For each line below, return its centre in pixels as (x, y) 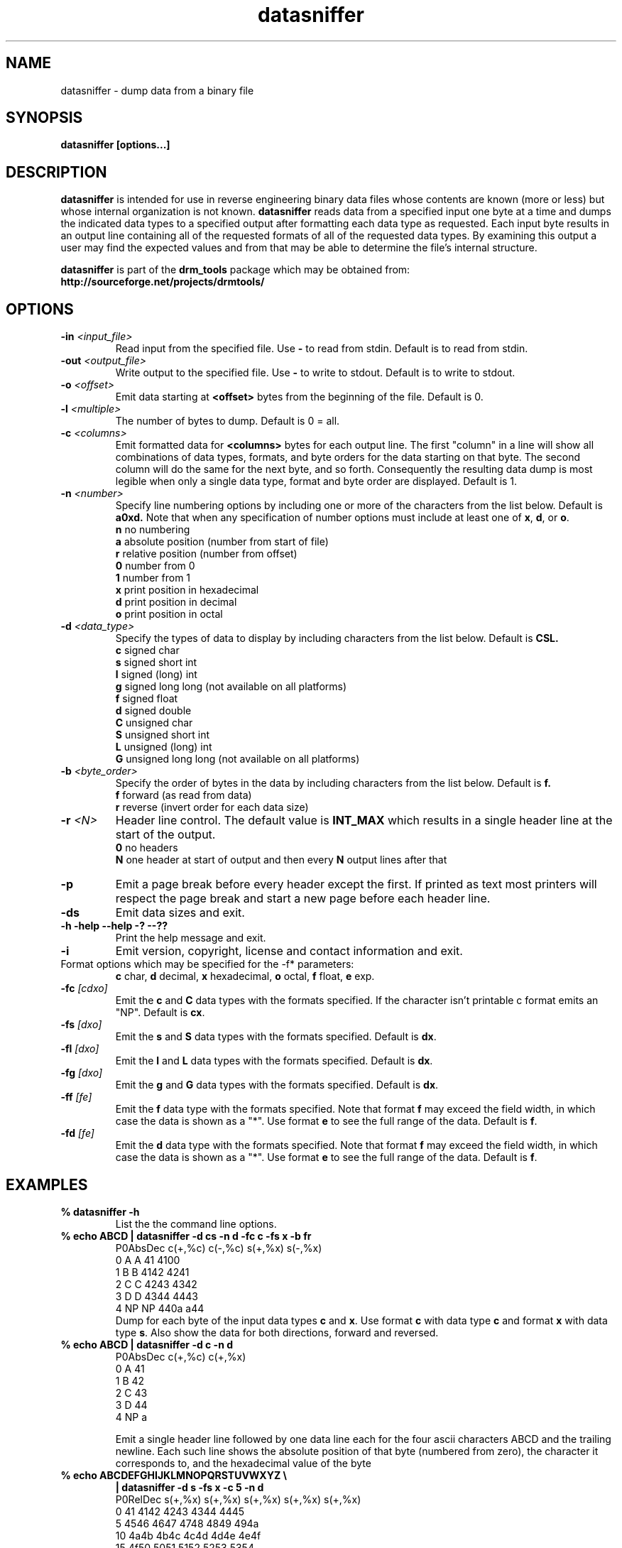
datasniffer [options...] (115, 145)
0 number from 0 (155, 566)
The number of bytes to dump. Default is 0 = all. (228, 421)
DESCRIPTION (56, 172)
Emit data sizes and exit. (180, 913)
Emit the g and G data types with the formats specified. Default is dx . (277, 1085)
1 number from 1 (153, 578)
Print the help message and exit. (191, 938)
